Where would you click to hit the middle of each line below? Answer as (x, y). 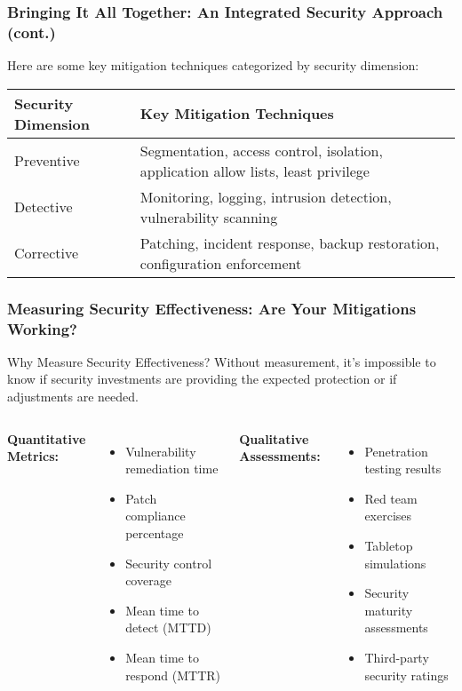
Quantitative (47, 438)
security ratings (406, 675)
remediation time (172, 469)
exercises (388, 516)
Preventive (47, 161)
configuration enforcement (221, 263)
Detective (44, 207)
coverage (148, 580)
